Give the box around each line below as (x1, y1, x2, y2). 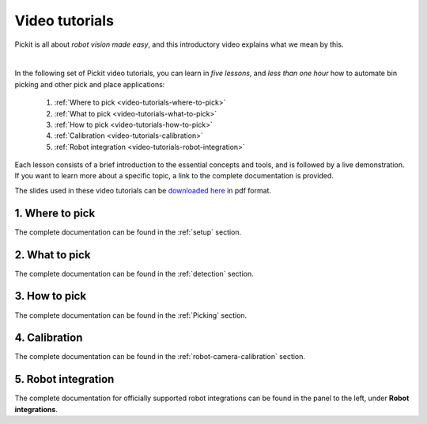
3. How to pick (14, 289, 87, 303)
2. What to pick (14, 248, 91, 262)
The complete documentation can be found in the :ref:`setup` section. (14, 227, 242, 237)
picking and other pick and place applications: (14, 79, 165, 89)
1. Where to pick (14, 206, 96, 220)
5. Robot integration (14, 372, 115, 386)
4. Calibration (14, 331, 83, 345)
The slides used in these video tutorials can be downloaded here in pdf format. (14, 185, 272, 195)
